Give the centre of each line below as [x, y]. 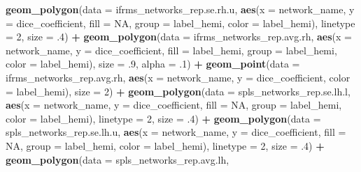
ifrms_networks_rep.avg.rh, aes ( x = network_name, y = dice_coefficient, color [178, 77]
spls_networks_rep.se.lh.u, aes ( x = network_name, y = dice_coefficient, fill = [176, 132]
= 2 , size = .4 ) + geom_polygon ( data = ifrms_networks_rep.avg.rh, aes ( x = [179, 37]
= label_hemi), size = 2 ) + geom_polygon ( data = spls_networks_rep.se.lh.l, [178, 91]
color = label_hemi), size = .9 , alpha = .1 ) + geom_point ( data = [153, 64]
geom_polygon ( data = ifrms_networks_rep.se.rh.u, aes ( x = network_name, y [180, 9]
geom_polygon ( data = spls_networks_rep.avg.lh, [118, 159]
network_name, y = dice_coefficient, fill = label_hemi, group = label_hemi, [171, 50]
